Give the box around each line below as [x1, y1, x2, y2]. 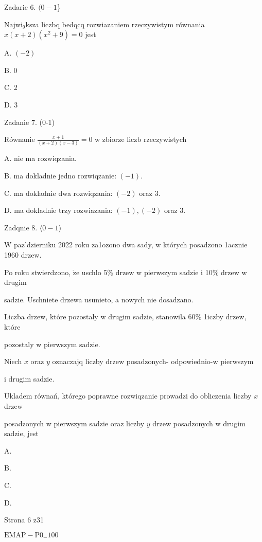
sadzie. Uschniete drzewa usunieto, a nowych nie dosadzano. [4, 294, 194, 304]
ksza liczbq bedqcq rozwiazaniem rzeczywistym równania [25, 19, 205, 29]
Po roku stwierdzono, [4, 266, 71, 277]
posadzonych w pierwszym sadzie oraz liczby [4, 418, 145, 428]
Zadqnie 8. [4, 222, 38, 232]
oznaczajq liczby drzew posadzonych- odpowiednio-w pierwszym [52, 356, 254, 367]
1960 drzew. [4, 249, 42, 260]
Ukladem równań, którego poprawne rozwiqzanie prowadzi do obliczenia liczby [4, 390, 252, 401]
